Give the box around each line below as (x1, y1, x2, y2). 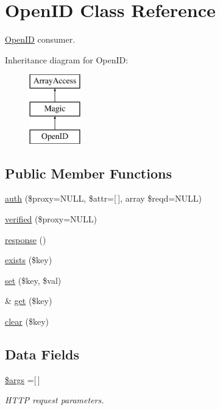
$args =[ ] (5, 373, 40, 386)
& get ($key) (5, 294, 52, 307)
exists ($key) (5, 253, 52, 266)
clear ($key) (5, 315, 49, 328)
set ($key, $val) (5, 274, 62, 286)
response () (5, 233, 46, 246)
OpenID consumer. (5, 33, 76, 46)
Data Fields (5, 345, 80, 364)
